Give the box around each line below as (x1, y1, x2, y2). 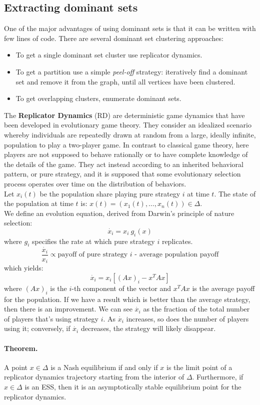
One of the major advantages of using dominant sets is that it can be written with (4, 23, 256, 33)
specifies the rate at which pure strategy (32, 235, 155, 246)
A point (4, 361, 28, 372)
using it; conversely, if (4, 323, 70, 333)
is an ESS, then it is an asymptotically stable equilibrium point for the (24, 381, 241, 391)
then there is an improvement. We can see (4, 303, 132, 314)
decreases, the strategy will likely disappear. (80, 323, 216, 333)
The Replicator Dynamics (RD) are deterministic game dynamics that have (4, 109, 245, 120)
